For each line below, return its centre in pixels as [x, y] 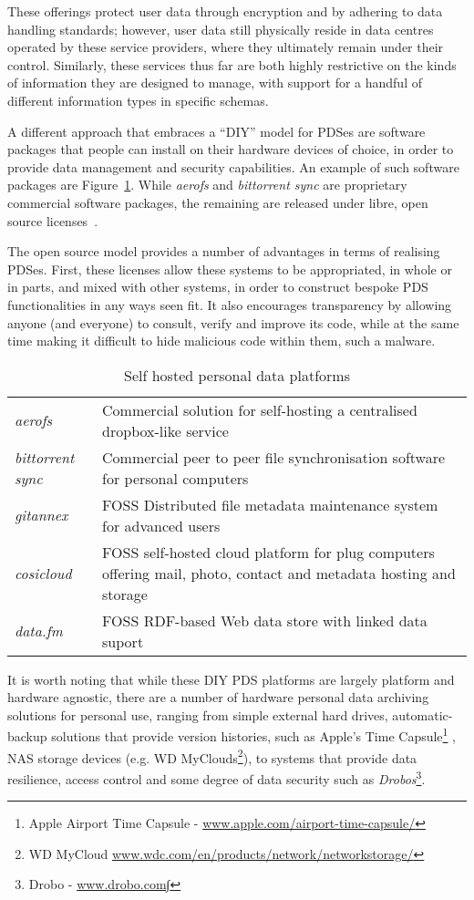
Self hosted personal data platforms [237, 375]
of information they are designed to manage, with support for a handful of [215, 83]
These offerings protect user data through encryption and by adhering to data [225, 11]
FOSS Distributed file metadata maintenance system [270, 504]
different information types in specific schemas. [138, 100]
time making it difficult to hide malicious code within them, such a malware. [222, 341]
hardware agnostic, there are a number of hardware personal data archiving [218, 697]
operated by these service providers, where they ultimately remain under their [226, 47]
